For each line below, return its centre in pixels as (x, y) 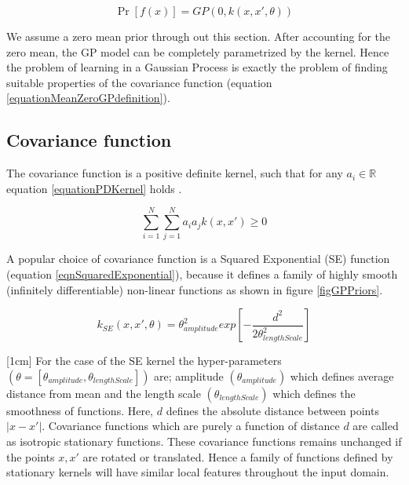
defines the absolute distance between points (272, 410)
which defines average (342, 376)
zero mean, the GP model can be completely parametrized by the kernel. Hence (198, 51)
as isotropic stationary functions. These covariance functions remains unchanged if (204, 441)
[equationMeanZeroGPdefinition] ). (88, 98)
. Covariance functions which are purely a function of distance (191, 426)
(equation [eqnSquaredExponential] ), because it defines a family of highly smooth (202, 274)
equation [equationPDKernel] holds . (94, 188)
